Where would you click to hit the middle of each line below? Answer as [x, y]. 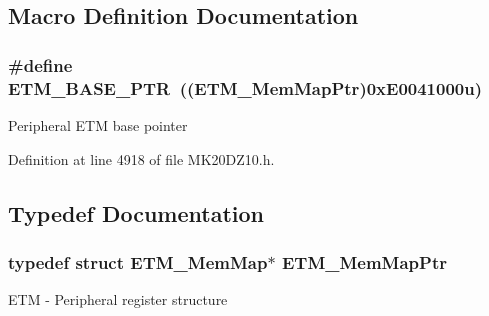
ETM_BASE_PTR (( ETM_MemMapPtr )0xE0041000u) [245, 87]
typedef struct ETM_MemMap [138, 261]
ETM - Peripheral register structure [118, 299]
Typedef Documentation [136, 212]
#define [40, 64]
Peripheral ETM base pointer [98, 124]
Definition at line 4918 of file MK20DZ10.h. [141, 158]
